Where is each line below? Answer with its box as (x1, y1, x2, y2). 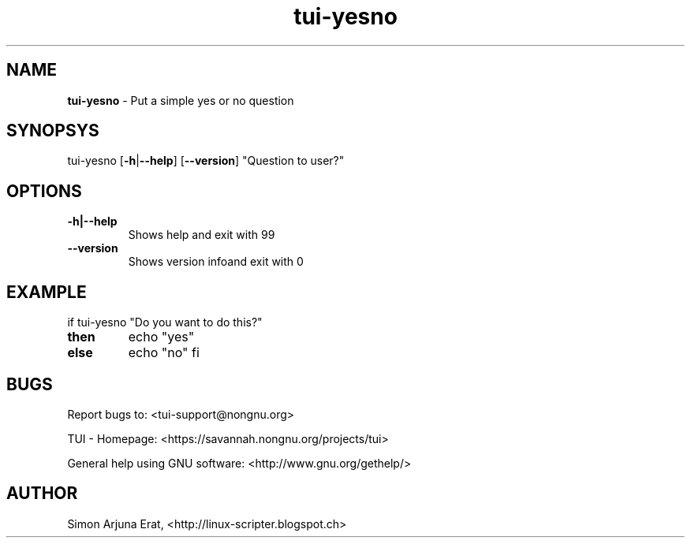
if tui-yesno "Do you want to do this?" (67, 315, 263, 330)
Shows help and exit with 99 (128, 228, 275, 242)
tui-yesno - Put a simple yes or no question (67, 93, 294, 107)
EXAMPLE (6, 281, 87, 302)
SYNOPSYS (6, 121, 99, 141)
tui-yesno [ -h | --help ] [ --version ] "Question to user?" (67, 154, 345, 168)
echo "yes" (128, 329, 195, 345)
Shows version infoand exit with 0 (128, 255, 304, 269)
